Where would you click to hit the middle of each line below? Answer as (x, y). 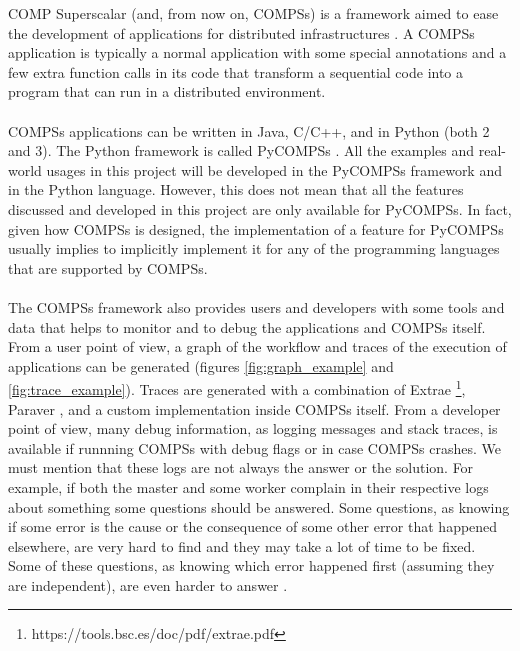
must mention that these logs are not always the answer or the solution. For (241, 467)
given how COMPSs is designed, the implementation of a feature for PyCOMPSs (256, 228)
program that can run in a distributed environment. (167, 91)
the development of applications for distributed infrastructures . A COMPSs (241, 32)
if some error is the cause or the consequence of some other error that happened (253, 526)
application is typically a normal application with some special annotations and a (257, 52)
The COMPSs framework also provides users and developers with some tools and (256, 306)
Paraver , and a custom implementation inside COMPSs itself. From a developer (254, 408)
